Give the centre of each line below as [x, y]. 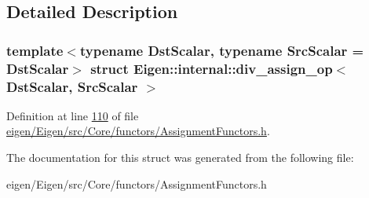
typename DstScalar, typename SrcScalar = [222, 50]
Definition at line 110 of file [73, 115]
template [35, 50]
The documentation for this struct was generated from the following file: [180, 158]
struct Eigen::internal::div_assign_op [212, 68]
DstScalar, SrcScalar [72, 86]
